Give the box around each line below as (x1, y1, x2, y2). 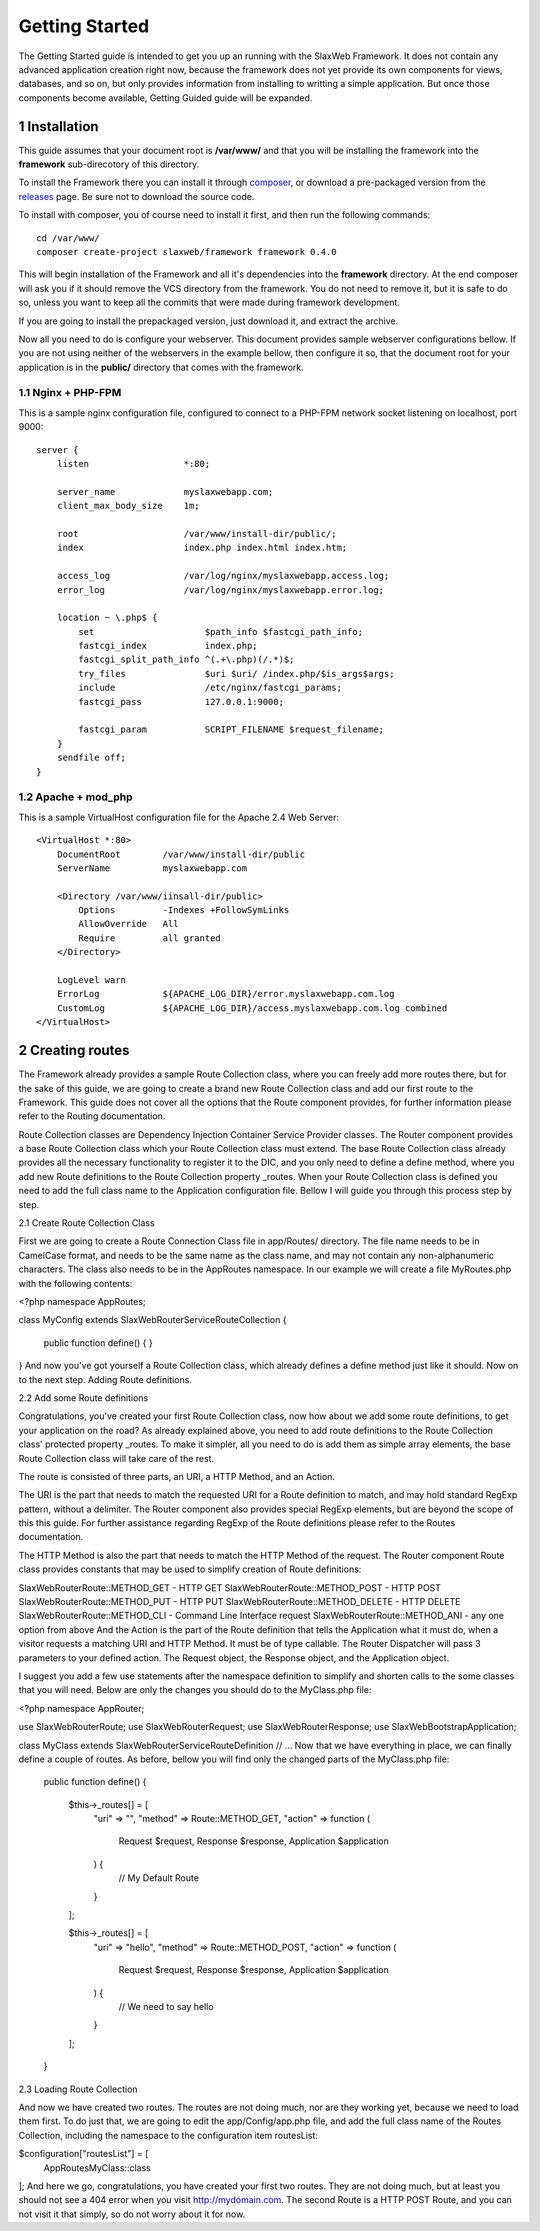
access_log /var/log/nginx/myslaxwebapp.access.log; (56, 570, 390, 582)
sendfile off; (56, 752, 127, 764)
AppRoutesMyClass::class (43, 2161, 152, 2174)
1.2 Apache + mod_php (18, 790, 134, 804)
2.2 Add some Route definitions (18, 1391, 149, 1404)
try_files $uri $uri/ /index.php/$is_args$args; (78, 668, 395, 679)
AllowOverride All (78, 918, 179, 930)
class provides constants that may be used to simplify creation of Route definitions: (18, 1563, 362, 1575)
